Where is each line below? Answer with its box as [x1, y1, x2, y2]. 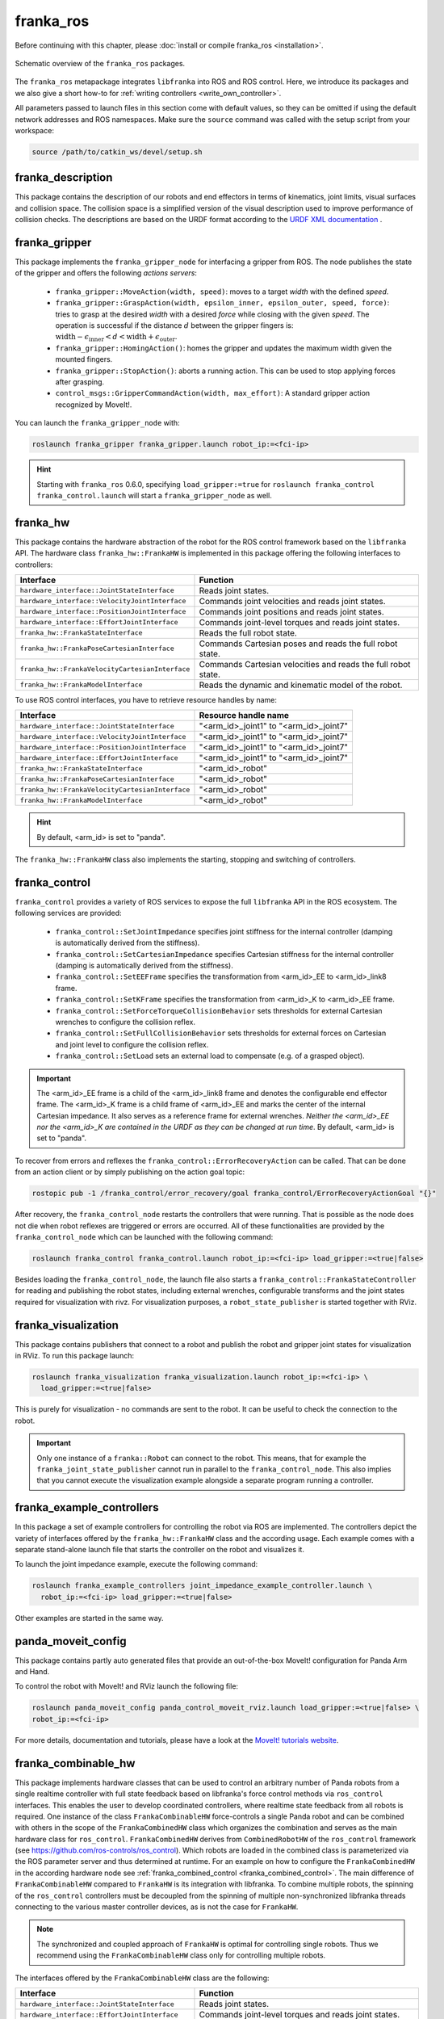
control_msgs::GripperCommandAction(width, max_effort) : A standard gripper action [55, 388, 371, 398]
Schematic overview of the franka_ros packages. [15, 58, 186, 68]
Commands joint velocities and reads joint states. [199, 595, 387, 607]
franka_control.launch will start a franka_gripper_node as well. [36, 490, 272, 500]
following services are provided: [15, 909, 122, 918]
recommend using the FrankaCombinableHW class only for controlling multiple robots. [36, 1950, 326, 1960]
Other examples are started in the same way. [15, 1613, 165, 1622]
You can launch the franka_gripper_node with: [15, 418, 181, 428]
